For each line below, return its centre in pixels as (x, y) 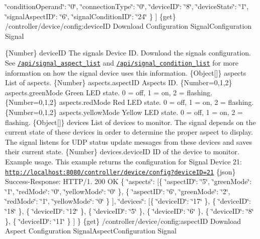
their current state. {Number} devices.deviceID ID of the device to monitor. (122, 152)
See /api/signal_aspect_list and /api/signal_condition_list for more (122, 62)
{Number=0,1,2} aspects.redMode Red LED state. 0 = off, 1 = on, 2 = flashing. (129, 102)
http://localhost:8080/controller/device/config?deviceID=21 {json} (120, 171)
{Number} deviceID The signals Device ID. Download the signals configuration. (128, 53)
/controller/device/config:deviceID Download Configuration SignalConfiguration (128, 26)
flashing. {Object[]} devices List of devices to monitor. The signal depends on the (131, 122)
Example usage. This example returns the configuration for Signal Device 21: (123, 161)
